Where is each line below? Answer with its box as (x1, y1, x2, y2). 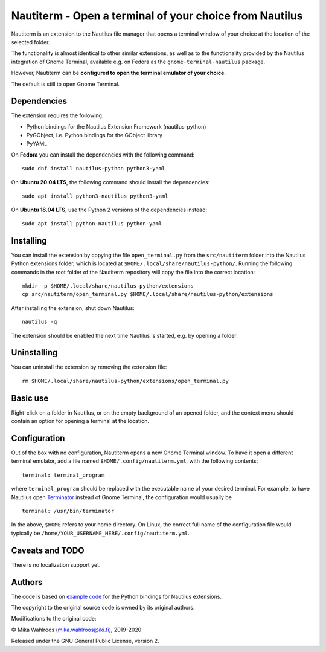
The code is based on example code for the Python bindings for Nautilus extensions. (11, 593, 222, 600)
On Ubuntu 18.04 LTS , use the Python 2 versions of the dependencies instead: (11, 206, 208, 213)
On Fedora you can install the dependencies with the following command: (11, 151, 195, 158)
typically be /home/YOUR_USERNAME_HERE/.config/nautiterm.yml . (11, 529, 190, 537)
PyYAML (26, 140, 48, 147)
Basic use (11, 393, 49, 403)
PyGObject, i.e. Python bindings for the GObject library (26, 132, 163, 139)
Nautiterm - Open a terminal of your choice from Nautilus (11, 9, 303, 22)
